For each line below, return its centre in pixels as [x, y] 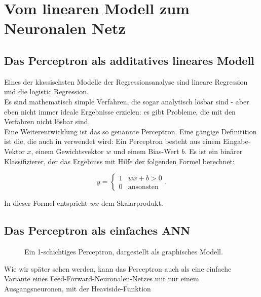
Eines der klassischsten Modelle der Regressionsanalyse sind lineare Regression [126, 81]
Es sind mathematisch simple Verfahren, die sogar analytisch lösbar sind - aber [127, 101]
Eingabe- [237, 141]
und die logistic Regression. [46, 91]
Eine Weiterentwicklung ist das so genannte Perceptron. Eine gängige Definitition [130, 131]
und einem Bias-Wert [146, 151]
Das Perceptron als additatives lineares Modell [129, 60]
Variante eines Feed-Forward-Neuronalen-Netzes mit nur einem [102, 279]
